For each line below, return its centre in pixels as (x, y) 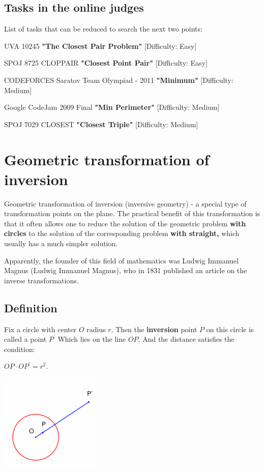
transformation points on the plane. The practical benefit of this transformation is (132, 213)
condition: (20, 349)
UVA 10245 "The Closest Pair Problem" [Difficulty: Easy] (100, 46)
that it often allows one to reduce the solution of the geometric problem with (125, 223)
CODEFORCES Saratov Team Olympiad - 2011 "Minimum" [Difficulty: (119, 80)
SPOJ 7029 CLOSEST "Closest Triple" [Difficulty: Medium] (101, 124)
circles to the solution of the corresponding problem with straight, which (122, 233)
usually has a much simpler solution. (61, 243)
